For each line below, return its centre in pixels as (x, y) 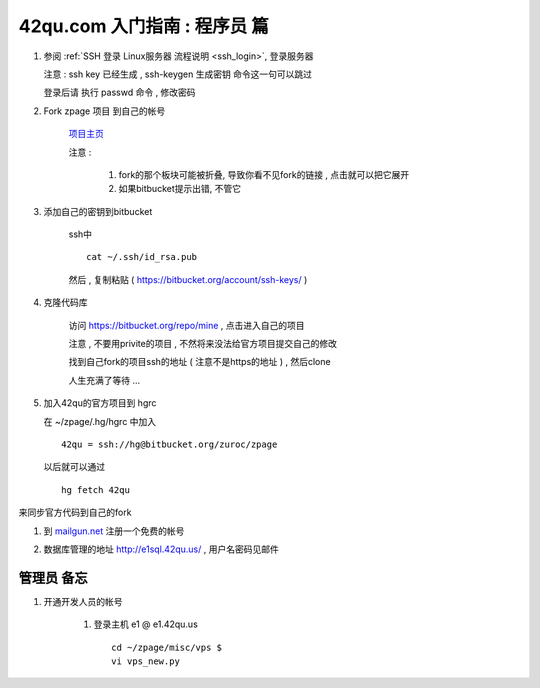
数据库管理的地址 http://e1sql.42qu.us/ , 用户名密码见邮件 (161, 549)
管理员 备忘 (53, 577)
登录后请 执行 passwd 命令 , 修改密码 (119, 92)
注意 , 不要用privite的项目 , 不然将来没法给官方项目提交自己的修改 (203, 344)
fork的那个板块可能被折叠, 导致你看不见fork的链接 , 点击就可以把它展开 (264, 174)
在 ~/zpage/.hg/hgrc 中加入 (100, 421)
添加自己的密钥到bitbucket (98, 211)
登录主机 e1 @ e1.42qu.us (146, 624)
